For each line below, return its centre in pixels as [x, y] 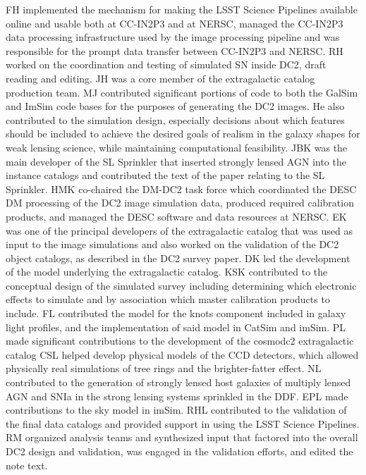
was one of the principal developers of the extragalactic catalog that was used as [179, 230]
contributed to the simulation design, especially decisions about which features [175, 119]
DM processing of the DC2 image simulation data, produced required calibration [180, 203]
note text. [27, 465]
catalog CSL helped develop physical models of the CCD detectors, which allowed [182, 354]
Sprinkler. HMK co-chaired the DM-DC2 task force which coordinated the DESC [181, 189]
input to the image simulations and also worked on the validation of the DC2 [172, 244]
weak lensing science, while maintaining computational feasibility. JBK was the [177, 147]
